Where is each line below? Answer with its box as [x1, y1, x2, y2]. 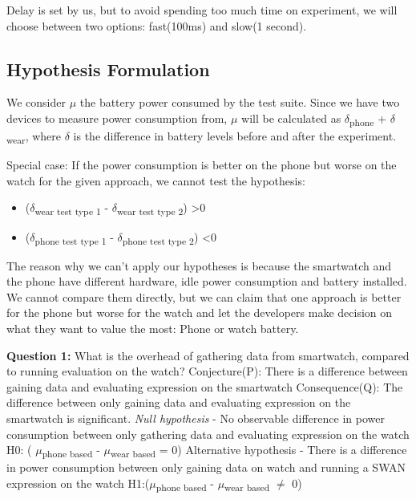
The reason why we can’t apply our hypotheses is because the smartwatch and [6, 257, 392, 274]
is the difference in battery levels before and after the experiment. [73, 128, 397, 144]
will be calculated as [241, 109, 341, 126]
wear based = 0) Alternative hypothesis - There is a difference [110, 441, 407, 460]
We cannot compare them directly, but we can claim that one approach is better [6, 288, 402, 305]
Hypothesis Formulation [6, 56, 210, 81]
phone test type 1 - [34, 228, 114, 247]
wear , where [6, 128, 62, 146]
